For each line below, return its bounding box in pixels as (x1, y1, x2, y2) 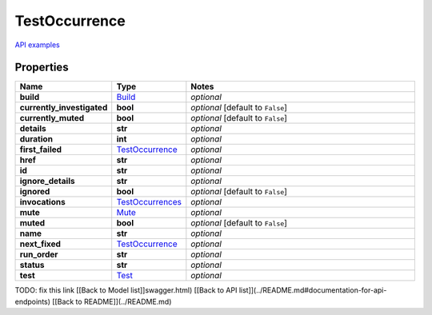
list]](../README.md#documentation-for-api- (238, 285, 387, 295)
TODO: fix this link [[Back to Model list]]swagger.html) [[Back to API (14, 285, 238, 295)
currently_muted (19, 113, 85, 124)
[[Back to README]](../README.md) (52, 297, 172, 306)
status (19, 260, 45, 271)
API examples (14, 40, 60, 50)
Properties (14, 61, 69, 74)
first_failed (19, 144, 62, 155)
